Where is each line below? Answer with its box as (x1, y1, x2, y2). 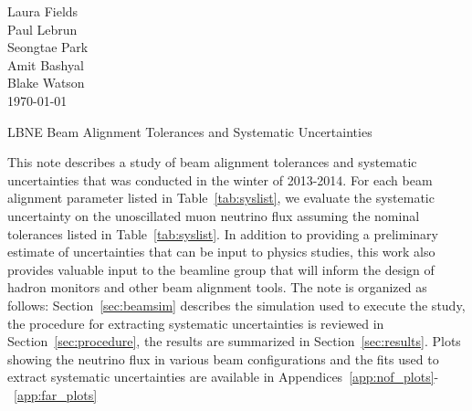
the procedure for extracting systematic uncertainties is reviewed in (7, 313, 384, 332)
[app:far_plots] (14, 385, 98, 404)
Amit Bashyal (7, 55, 84, 74)
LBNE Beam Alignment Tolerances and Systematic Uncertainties (7, 121, 372, 141)
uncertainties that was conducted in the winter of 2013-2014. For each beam (7, 170, 433, 189)
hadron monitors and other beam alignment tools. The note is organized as (7, 278, 427, 297)
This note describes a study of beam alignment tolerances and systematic (7, 153, 417, 172)
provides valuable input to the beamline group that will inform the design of (7, 259, 435, 279)
